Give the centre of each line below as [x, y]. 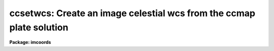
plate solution [39, 27]
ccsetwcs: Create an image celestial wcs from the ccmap [132, 13]
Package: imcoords [30, 42]
